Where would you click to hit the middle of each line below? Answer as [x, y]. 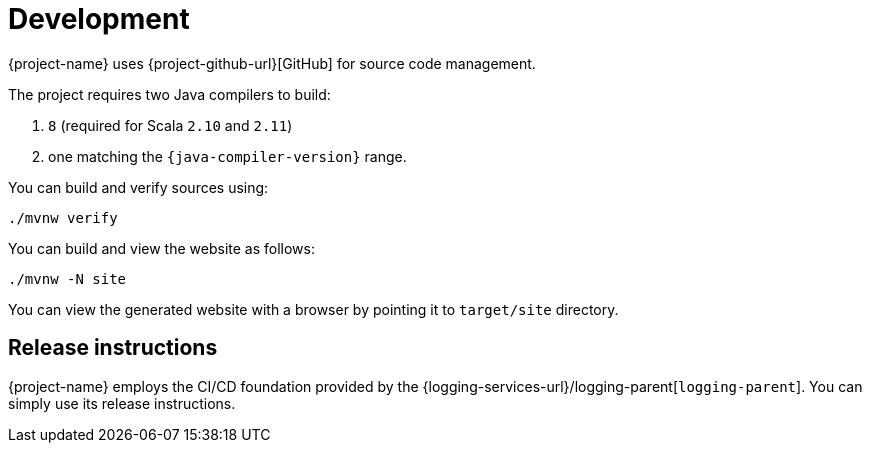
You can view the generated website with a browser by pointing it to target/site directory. [313, 309]
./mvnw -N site [67, 278]
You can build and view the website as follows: [161, 248]
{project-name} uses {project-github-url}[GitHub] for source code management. [272, 63]
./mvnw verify [63, 217]
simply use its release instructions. [122, 403]
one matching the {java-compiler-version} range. [227, 156]
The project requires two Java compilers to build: [169, 94]
